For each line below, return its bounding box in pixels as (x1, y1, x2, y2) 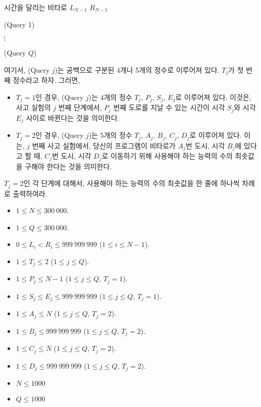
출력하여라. (13, 188, 47, 198)
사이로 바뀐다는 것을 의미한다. (26, 112, 119, 123)
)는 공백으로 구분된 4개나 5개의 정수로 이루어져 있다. (54, 64, 220, 75)
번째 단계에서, (58, 102, 102, 113)
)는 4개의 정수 (89, 91, 133, 102)
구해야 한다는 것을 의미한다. (25, 161, 112, 171)
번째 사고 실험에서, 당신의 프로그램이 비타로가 (32, 140, 176, 150)
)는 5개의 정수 (89, 130, 133, 140)
